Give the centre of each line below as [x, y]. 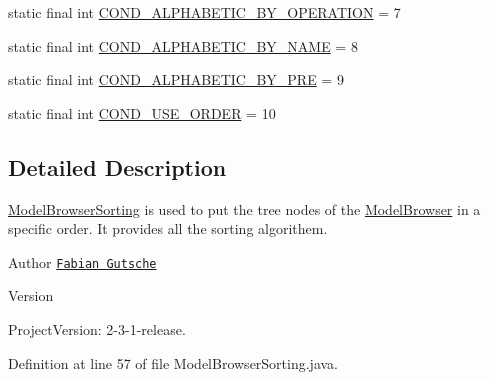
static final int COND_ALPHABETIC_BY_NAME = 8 [183, 45]
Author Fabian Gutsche [82, 261]
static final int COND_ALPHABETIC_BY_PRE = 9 [176, 79]
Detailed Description [117, 166]
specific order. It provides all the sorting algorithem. [168, 228]
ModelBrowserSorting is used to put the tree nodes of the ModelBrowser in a [244, 208]
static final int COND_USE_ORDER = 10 [142, 112]
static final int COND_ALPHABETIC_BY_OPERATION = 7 [204, 12]
